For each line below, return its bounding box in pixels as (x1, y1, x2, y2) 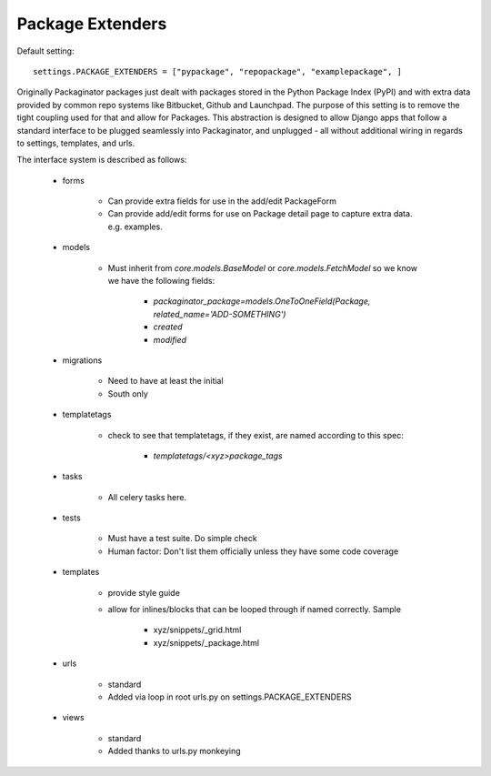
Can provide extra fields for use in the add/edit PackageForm (107, 196, 336, 207)
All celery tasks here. (107, 491, 186, 502)
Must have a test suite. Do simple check (107, 533, 258, 544)
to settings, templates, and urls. (16, 137, 135, 148)
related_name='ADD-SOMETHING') (153, 308, 286, 319)
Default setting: (16, 45, 75, 56)
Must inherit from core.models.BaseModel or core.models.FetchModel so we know (107, 262, 418, 273)
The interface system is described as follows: (16, 155, 187, 166)
